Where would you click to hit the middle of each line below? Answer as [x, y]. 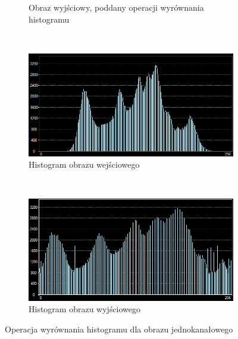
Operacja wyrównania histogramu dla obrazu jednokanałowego [119, 329]
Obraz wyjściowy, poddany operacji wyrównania [116, 7]
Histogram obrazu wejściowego [84, 164]
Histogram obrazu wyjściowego [85, 309]
